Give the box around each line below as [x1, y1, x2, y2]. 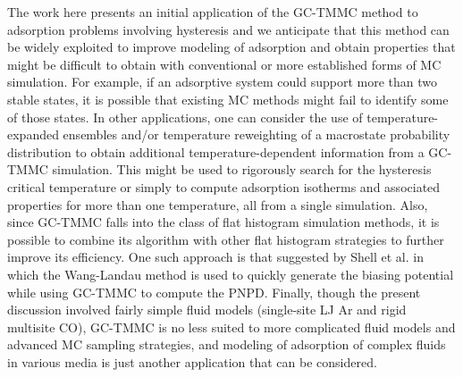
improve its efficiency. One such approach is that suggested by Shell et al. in [7, 247, 424, 266]
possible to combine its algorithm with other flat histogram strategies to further [7, 230, 444, 248]
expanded [7, 125, 59, 144]
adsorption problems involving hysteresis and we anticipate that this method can [7, 20, 450, 38]
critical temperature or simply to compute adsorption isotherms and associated [7, 177, 441, 196]
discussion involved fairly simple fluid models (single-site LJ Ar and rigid [7, 300, 407, 319]
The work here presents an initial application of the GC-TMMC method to [7, 3, 418, 21]
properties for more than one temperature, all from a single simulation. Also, [7, 195, 428, 214]
